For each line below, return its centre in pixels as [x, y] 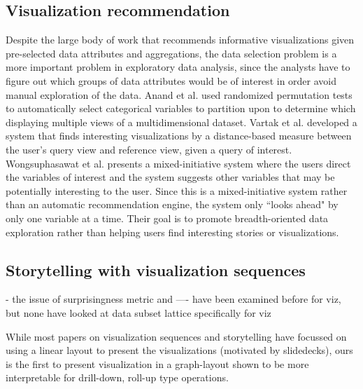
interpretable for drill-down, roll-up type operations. [117, 377]
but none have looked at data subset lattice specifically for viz [138, 312]
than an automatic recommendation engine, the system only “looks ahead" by [172, 204]
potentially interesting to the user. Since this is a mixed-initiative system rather [177, 190]
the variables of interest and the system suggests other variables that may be [170, 177]
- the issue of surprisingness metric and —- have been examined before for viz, [173, 299]
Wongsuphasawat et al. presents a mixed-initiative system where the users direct [178, 163]
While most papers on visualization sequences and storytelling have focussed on [176, 336]
